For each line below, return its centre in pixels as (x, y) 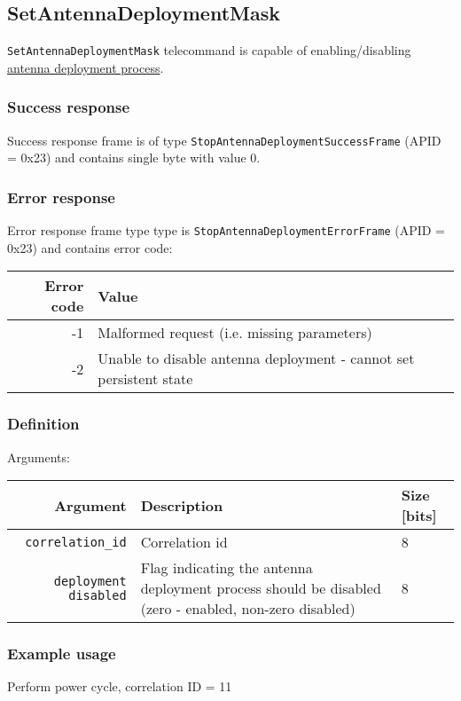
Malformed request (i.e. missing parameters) (235, 333)
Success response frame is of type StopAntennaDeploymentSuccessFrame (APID (224, 140)
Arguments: (39, 457)
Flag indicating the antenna (227, 568)
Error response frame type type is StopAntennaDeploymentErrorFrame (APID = (226, 230)
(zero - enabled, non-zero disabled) (248, 609)
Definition (43, 424)
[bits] (419, 516)
